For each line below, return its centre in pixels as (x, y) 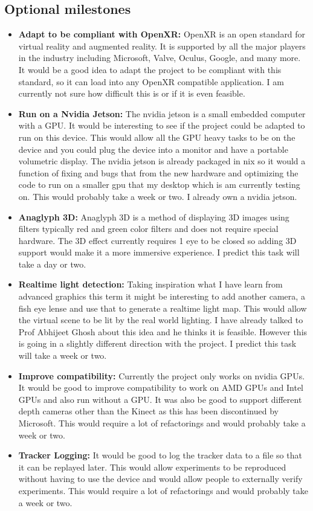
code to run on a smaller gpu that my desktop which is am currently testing (159, 185)
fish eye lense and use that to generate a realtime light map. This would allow (163, 308)
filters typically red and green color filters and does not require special (148, 229)
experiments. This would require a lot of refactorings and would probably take (163, 490)
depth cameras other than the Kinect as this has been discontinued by (148, 411)
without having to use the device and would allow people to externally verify (160, 479)
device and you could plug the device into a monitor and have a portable (153, 149)
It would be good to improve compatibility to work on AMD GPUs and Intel (161, 387)
